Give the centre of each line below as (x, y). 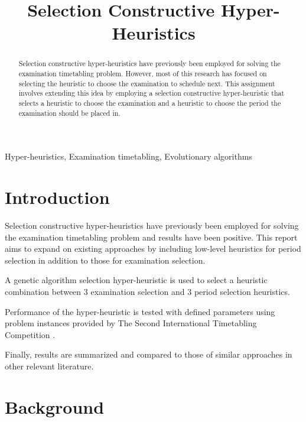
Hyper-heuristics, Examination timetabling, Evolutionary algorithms (128, 156)
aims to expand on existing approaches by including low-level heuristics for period (153, 249)
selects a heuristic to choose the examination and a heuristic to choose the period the (150, 103)
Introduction (57, 197)
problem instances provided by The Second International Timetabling (131, 323)
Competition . (30, 334)
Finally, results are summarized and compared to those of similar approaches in (149, 354)
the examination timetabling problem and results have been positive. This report (151, 237)
